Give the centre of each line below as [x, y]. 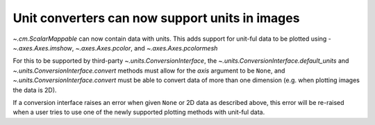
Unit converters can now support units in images [156, 18]
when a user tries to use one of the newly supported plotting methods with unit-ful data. [139, 112]
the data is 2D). [35, 90]
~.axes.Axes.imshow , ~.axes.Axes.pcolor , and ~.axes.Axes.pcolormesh [115, 48]
